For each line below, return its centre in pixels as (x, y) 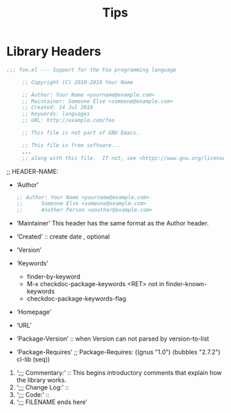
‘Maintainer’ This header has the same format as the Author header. (112, 223)
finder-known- (187, 284)
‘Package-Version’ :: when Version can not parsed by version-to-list (113, 339)
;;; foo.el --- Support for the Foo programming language (91, 70)
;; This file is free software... (71, 145)
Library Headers (54, 51)
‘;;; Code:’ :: (33, 395)
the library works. (41, 380)
